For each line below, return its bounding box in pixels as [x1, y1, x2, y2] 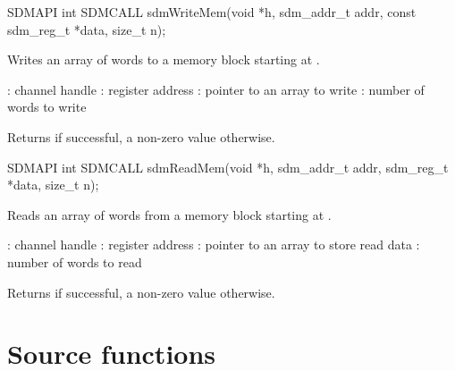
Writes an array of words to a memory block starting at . [7, 50, 320, 69]
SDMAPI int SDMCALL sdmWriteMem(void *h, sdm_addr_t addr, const [7, 3, 417, 21]
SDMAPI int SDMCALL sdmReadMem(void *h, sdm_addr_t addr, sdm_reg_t [7, 157, 449, 176]
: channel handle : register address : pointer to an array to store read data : [7, 235, 420, 254]
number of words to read [7, 252, 142, 271]
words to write [7, 97, 87, 116]
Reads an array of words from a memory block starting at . [7, 205, 332, 223]
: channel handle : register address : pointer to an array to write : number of [7, 80, 425, 98]
